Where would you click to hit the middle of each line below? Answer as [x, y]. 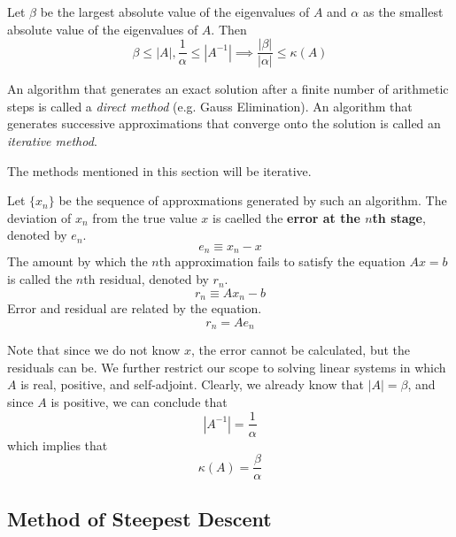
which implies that [58, 445]
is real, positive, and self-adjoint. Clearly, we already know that [192, 384]
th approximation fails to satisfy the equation [282, 261]
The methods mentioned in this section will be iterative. [159, 170]
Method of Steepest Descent [139, 518]
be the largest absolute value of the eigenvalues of [175, 12]
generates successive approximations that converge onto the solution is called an [224, 123]
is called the [40, 279]
